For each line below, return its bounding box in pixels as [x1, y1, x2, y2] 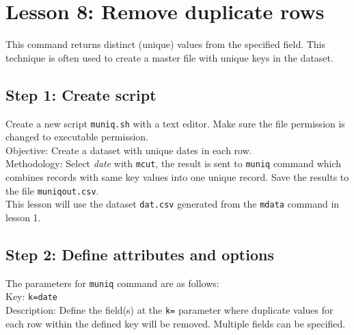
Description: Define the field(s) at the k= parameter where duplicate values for [5, 303, 333, 317]
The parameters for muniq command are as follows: [5, 275, 219, 290]
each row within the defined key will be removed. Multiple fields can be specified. [5, 316, 346, 330]
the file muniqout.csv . [5, 183, 99, 197]
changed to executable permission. [5, 129, 149, 144]
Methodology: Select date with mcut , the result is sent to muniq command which [5, 156, 342, 171]
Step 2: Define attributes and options [5, 243, 274, 264]
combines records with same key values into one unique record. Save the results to [5, 170, 349, 184]
